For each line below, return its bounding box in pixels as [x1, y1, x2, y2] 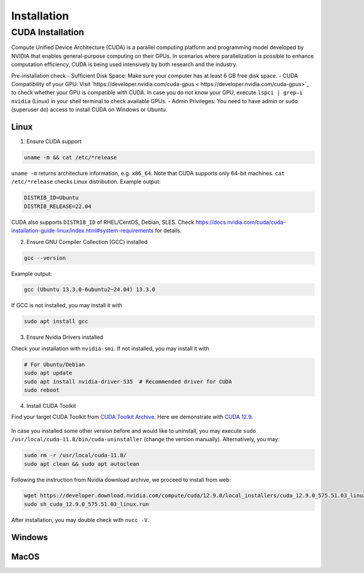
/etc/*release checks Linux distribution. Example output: [11, 178, 161, 185]
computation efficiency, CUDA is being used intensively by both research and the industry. [11, 61, 238, 68]
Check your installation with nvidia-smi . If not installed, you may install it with [11, 345, 209, 352]
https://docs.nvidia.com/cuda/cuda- [195, 219, 286, 226]
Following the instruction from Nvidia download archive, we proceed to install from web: [11, 476, 231, 483]
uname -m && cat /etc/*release [24, 154, 118, 161]
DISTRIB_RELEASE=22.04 [24, 203, 92, 209]
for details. [155, 227, 182, 234]
